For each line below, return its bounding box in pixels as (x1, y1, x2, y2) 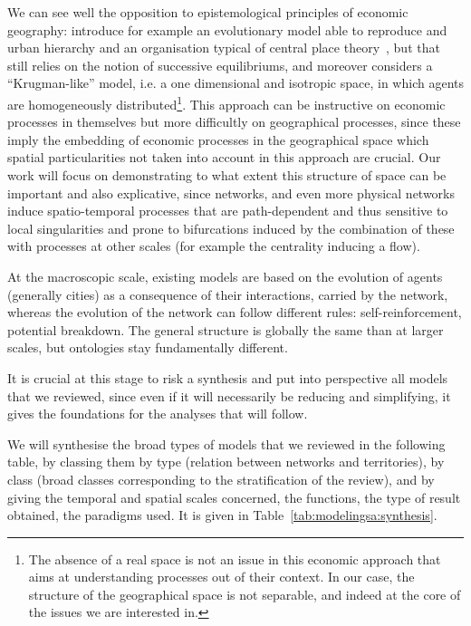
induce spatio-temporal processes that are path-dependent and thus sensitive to (7, 201, 448, 220)
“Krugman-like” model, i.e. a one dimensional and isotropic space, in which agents (7, 73, 464, 92)
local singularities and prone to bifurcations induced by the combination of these (7, 218, 455, 237)
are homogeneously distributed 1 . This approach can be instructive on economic (7, 91, 446, 113)
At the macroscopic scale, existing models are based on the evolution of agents (7, 266, 443, 285)
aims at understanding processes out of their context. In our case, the (28, 567, 415, 586)
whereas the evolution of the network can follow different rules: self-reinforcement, (7, 303, 462, 322)
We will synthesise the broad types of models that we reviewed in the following (7, 434, 446, 453)
